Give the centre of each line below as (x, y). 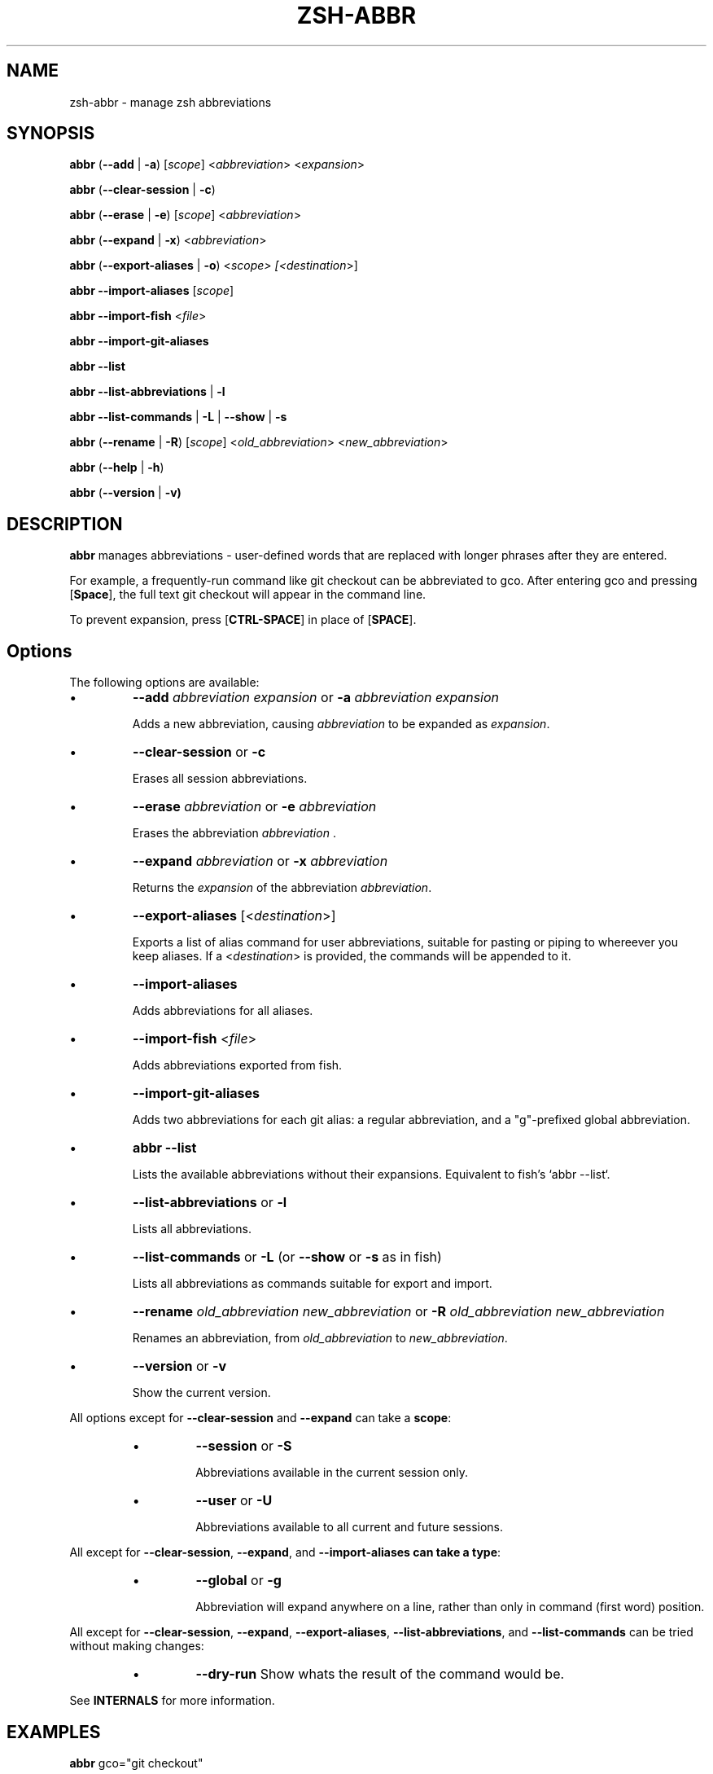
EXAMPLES (54, 1732)
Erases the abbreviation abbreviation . (234, 833)
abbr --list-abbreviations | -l (147, 392)
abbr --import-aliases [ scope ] (152, 291)
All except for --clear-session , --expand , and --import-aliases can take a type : (285, 1552)
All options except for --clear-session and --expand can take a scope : (260, 1418)
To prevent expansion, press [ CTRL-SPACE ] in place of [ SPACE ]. (243, 620)
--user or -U (234, 1501)
